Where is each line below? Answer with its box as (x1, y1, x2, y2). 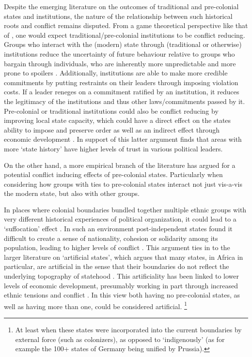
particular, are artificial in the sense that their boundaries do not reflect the (4, 261, 229, 271)
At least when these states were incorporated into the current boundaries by (15, 325, 242, 335)
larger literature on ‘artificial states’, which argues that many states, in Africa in (4, 252, 243, 262)
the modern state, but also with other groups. (4, 188, 140, 198)
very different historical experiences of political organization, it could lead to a (4, 214, 236, 224)
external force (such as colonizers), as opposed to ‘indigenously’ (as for (15, 334, 225, 344)
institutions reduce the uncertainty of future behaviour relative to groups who (4, 48, 235, 59)
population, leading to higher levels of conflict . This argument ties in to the (4, 242, 230, 253)
